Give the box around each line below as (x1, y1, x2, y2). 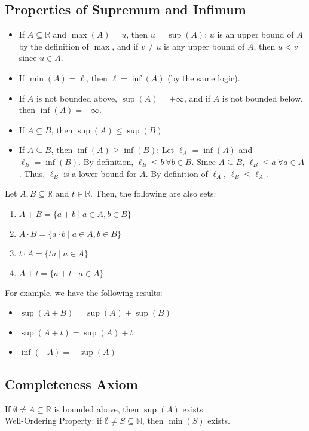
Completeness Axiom (5, 374, 138, 393)
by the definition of (19, 39, 89, 52)
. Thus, (19, 167, 45, 179)
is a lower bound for (63, 167, 137, 179)
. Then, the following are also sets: (90, 187, 216, 200)
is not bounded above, (36, 91, 118, 104)
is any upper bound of (164, 39, 245, 52)
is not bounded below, (222, 91, 303, 104)
